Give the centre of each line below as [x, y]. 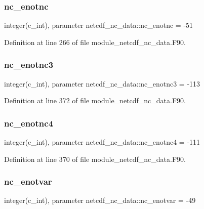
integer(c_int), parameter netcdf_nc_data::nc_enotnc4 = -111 [102, 142]
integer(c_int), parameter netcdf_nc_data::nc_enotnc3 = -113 [102, 83]
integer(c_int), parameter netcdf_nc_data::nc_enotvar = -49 [100, 200]
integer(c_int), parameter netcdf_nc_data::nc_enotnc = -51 [99, 25]
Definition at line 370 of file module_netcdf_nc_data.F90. [95, 159]
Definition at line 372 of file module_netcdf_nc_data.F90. [95, 100]
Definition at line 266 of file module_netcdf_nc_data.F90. [95, 42]
